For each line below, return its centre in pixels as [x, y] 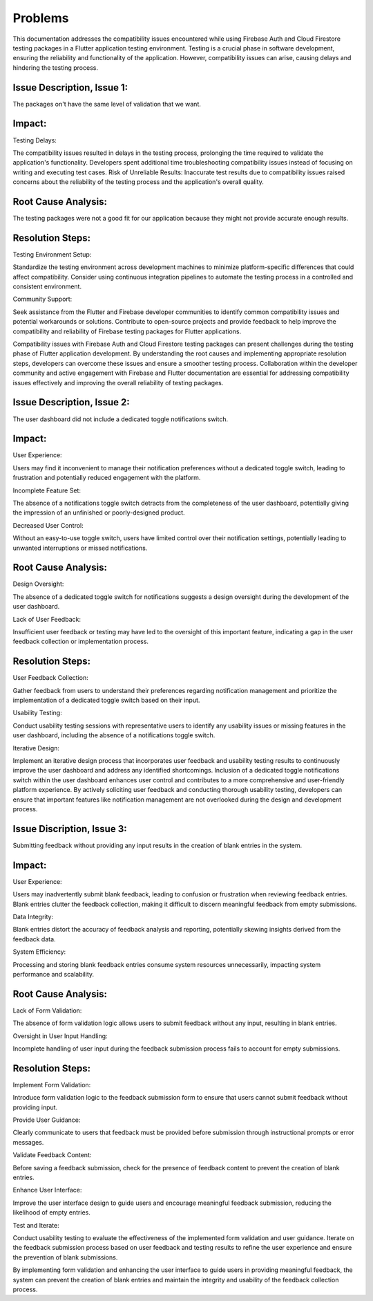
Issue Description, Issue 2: [71, 402]
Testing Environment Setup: [52, 254]
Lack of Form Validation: [47, 1011]
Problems [41, 18]
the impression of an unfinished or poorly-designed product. [99, 513]
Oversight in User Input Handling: [60, 1036]
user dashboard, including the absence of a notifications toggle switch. [114, 735]
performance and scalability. [54, 974]
